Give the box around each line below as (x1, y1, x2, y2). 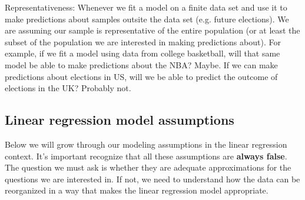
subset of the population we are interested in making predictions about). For (5, 35, 281, 48)
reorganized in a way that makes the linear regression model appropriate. (5, 184, 268, 196)
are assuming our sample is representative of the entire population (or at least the (5, 24, 300, 36)
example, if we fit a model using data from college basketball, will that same (5, 47, 280, 59)
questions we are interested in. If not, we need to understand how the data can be (5, 172, 300, 185)
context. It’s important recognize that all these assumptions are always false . (5, 149, 287, 162)
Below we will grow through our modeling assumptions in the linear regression (5, 138, 287, 150)
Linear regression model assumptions (5, 111, 234, 129)
